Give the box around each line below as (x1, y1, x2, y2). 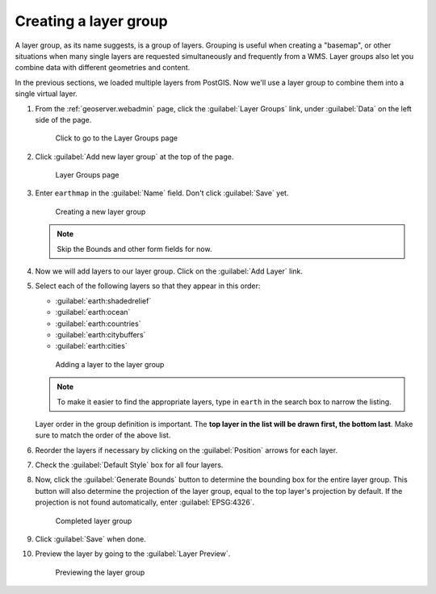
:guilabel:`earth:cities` (55, 341, 128, 351)
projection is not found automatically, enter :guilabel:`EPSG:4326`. (35, 497, 255, 508)
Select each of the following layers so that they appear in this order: (35, 281, 261, 291)
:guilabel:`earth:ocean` (55, 307, 131, 317)
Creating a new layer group (55, 207, 146, 216)
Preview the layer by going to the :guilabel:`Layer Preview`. (35, 549, 231, 558)
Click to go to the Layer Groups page (55, 133, 178, 143)
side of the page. (35, 115, 92, 124)
